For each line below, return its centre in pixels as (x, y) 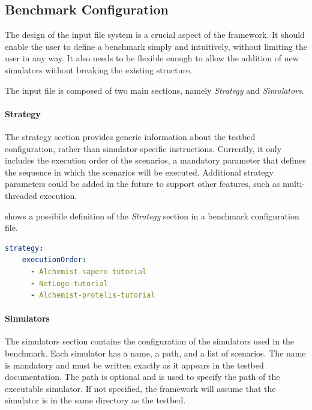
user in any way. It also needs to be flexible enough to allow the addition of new (152, 58)
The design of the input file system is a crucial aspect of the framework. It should (155, 35)
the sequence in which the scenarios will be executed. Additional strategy (139, 172)
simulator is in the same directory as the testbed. (95, 400)
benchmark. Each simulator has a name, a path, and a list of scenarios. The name (155, 353)
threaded (21, 195)
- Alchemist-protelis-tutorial (93, 295)
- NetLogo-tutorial (69, 283)
